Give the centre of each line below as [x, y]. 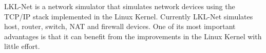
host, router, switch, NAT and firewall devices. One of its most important [120, 26]
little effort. [22, 46]
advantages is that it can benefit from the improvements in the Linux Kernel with [133, 36]
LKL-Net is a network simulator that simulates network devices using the [120, 6]
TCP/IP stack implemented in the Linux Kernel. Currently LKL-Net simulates [129, 16]
